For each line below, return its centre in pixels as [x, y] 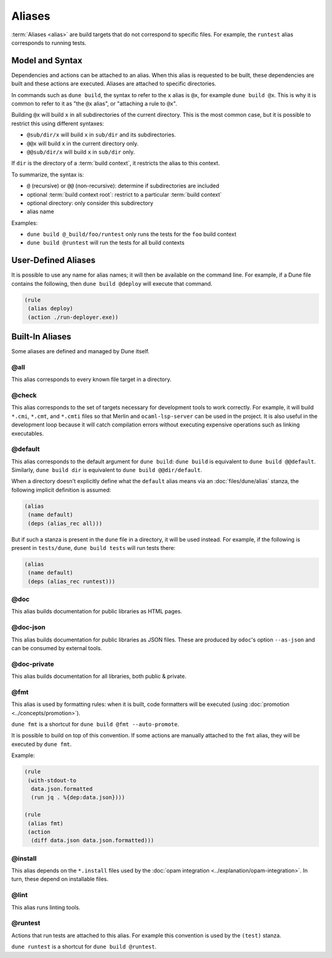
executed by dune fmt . [41, 744]
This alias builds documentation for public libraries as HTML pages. [97, 611]
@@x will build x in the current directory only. [83, 143]
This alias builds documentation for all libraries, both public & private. [99, 677]
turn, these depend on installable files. [60, 879]
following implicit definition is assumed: [61, 490]
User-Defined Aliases [53, 260]
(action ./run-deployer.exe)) [73, 317]
